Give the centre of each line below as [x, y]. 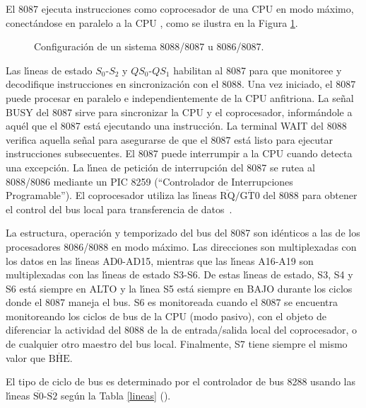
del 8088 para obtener [310, 195]
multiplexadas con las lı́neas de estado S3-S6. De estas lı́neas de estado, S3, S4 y [179, 274]
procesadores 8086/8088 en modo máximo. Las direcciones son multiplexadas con [181, 246]
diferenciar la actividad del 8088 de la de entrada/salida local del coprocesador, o [181, 330]
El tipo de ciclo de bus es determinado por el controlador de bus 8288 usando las [181, 381]
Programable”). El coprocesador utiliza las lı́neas [111, 195]
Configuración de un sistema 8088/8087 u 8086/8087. [149, 46]
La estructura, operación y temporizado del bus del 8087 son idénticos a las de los [183, 233]
